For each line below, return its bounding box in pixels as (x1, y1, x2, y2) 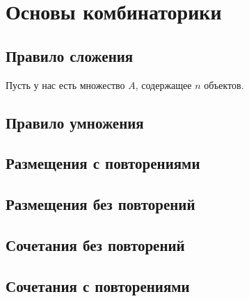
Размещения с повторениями (6, 152, 200, 174)
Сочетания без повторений (6, 234, 185, 255)
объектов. (204, 77, 244, 92)
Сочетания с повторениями (6, 275, 190, 296)
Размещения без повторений (6, 193, 195, 215)
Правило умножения (6, 111, 144, 133)
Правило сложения (6, 44, 134, 66)
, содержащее (135, 77, 192, 92)
